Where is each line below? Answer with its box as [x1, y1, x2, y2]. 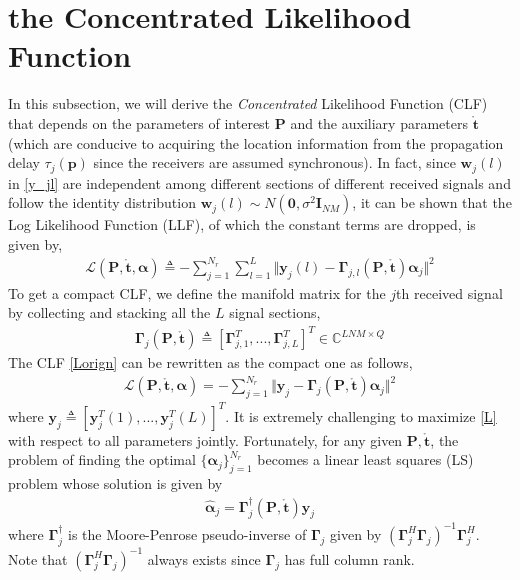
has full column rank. [284, 548, 415, 569]
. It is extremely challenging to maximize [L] [225, 405, 497, 426]
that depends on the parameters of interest [8, 112, 271, 133]
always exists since [147, 548, 261, 569]
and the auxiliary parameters [290, 112, 468, 133]
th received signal [396, 282, 503, 303]
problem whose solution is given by [8, 473, 223, 494]
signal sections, [229, 302, 321, 323]
